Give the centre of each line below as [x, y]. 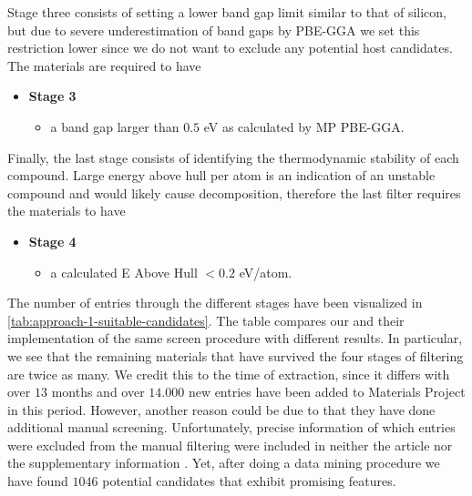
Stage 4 [52, 241]
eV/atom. [266, 272]
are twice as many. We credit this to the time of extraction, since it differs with [229, 374]
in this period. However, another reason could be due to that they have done [221, 409]
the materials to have [67, 211]
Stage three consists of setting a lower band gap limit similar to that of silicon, [227, 12]
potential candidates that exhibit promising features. [249, 481]
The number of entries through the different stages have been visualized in [215, 303]
